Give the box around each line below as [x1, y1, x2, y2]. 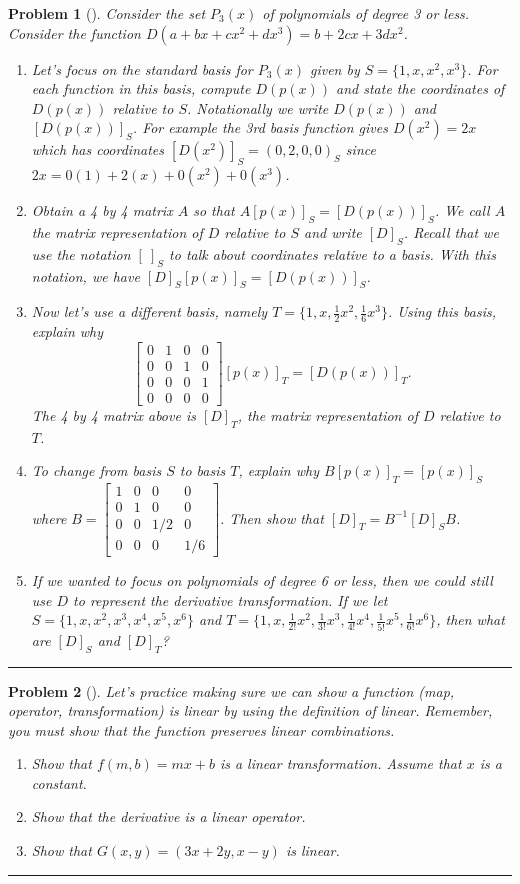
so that [193, 200, 235, 221]
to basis [179, 460, 226, 481]
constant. [31, 772, 87, 793]
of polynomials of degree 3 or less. [262, 3, 470, 23]
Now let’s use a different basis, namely [31, 301, 268, 322]
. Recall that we [403, 221, 499, 242]
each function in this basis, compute [31, 78, 251, 99]
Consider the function [8, 22, 141, 43]
